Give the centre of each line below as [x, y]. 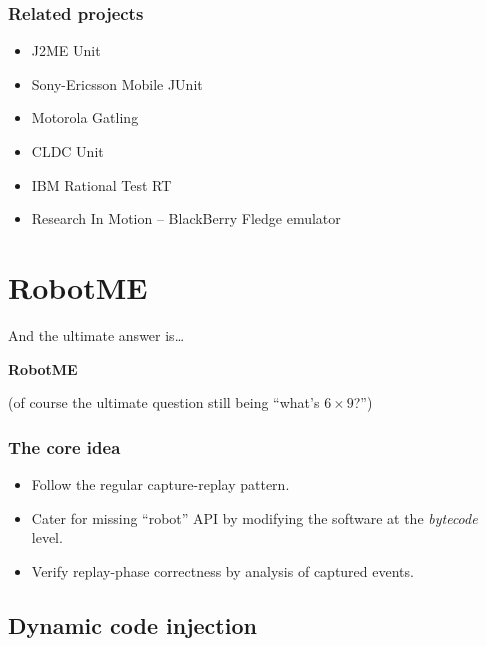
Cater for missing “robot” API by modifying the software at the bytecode [254, 517]
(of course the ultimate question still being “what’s [164, 402]
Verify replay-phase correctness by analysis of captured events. [222, 570]
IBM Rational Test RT [101, 184]
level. [47, 537]
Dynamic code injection [132, 624]
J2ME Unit [66, 50]
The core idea [64, 446]
